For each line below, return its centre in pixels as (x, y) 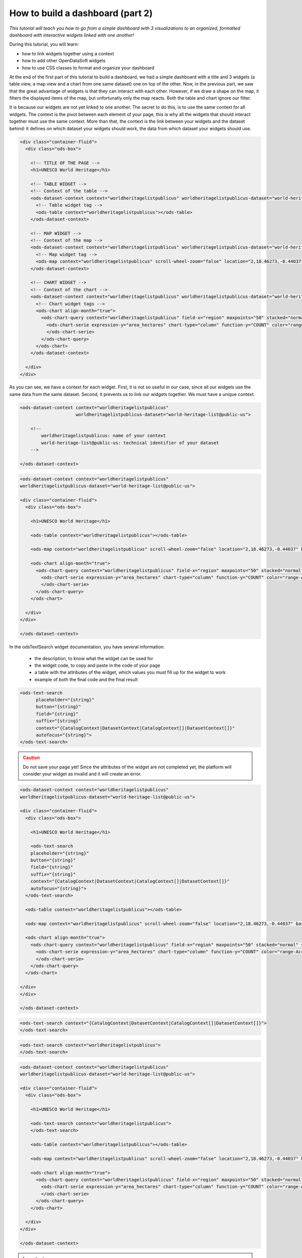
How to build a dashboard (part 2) (81, 13)
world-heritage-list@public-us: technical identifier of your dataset (130, 443)
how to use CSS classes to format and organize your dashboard (88, 67)
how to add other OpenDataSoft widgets (64, 61)
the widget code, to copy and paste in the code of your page (97, 665)
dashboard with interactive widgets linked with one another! (72, 35)
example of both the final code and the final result (86, 679)
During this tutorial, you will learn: (44, 44)
